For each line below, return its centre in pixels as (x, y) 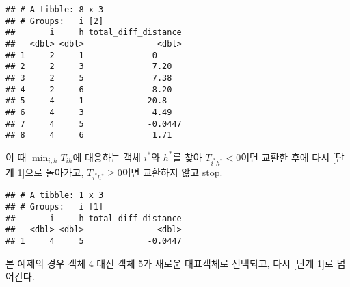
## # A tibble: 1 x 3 (55, 196)
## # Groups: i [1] (55, 207)
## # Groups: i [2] (55, 21)
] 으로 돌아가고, (53, 172)
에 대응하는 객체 (107, 157)
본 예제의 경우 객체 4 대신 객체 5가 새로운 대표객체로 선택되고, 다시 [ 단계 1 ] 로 (170, 263)
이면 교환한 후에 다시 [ (288, 157)
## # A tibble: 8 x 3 (55, 10)
